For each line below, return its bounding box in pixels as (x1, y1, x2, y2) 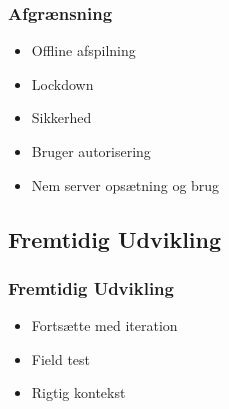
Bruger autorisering (31, 141, 151, 161)
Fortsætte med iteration (31, 315, 178, 336)
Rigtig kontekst (31, 382, 126, 403)
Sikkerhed (31, 107, 92, 128)
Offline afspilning (31, 40, 136, 61)
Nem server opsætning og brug (31, 174, 220, 195)
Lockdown (31, 73, 94, 94)
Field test (31, 348, 91, 369)
